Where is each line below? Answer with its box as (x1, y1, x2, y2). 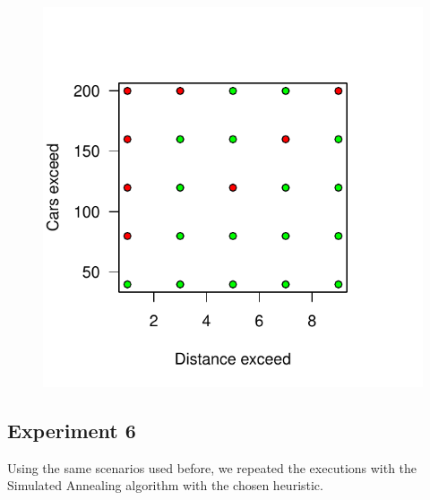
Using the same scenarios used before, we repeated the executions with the (7, 458, 417, 477)
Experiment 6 (7, 416, 136, 444)
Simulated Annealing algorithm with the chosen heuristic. (7, 476, 323, 495)
